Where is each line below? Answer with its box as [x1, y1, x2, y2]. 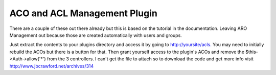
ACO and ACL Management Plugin [9, 8, 158, 19]
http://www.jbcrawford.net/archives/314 [9, 63, 94, 69]
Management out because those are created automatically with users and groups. [9, 32, 182, 38]
